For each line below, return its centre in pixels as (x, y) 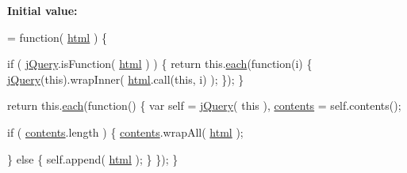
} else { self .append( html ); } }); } (93, 158)
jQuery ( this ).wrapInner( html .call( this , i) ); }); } (126, 79)
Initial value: (42, 10)
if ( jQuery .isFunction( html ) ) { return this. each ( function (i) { (160, 64)
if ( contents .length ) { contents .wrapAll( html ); (125, 132)
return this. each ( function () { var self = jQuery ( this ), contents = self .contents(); (204, 105)
